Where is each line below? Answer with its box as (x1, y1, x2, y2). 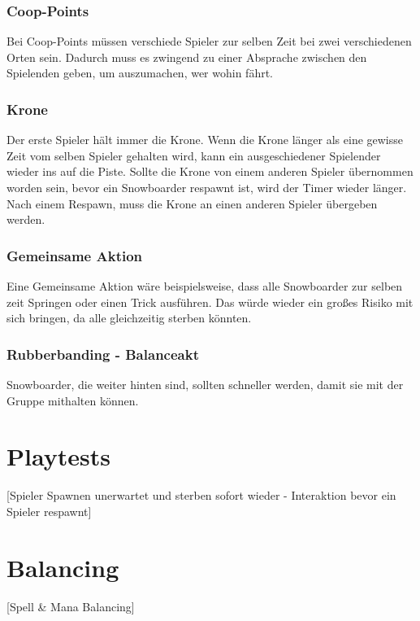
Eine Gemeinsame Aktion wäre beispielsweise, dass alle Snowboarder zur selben (6, 278, 403, 294)
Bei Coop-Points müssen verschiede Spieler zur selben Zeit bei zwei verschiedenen (6, 33, 412, 50)
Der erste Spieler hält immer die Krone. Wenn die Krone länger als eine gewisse (6, 131, 404, 148)
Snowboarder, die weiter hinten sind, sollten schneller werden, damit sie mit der (6, 376, 404, 392)
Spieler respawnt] (6, 502, 92, 519)
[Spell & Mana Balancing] (6, 597, 135, 614)
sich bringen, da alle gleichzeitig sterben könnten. (6, 309, 252, 326)
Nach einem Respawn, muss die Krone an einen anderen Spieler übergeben (6, 195, 378, 212)
